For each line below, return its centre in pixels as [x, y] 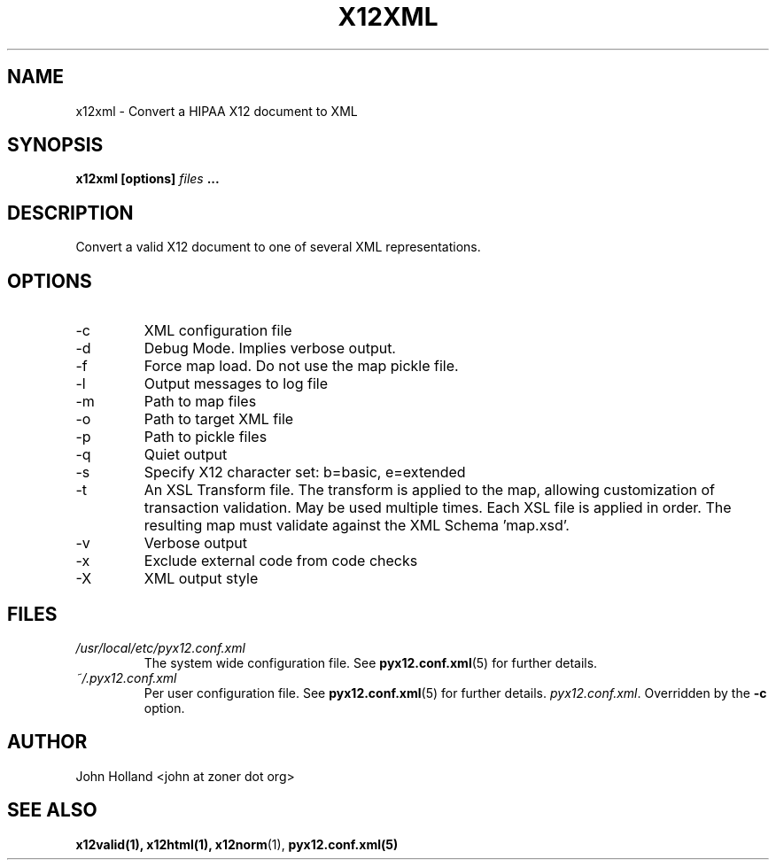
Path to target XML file [219, 419]
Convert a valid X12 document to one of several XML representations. [278, 247]
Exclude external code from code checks [281, 561]
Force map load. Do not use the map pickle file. [301, 366]
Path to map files [200, 402]
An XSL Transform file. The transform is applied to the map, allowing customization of [429, 490]
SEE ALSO [52, 810]
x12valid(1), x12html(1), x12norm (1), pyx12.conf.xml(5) [237, 844]
